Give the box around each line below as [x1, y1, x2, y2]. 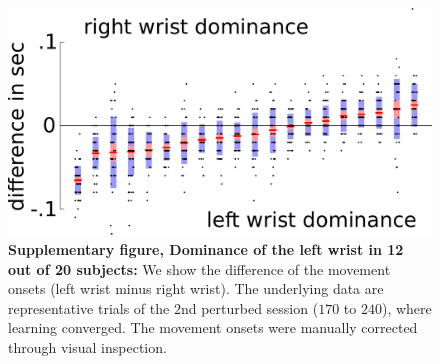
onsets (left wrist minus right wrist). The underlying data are [8, 278, 384, 299]
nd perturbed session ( [180, 297, 319, 318]
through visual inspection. [8, 336, 167, 357]
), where [381, 297, 432, 318]
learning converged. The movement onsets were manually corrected [8, 317, 418, 338]
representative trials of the [8, 297, 170, 318]
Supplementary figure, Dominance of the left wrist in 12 [8, 238, 404, 259]
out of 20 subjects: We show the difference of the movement [8, 258, 391, 279]
